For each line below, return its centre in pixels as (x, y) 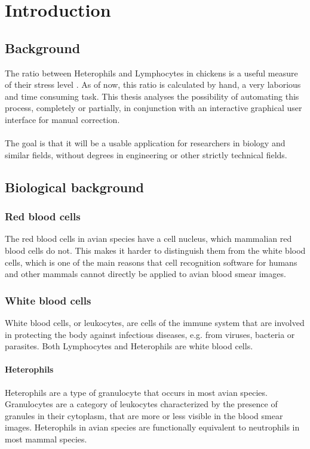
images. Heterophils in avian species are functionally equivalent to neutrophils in (152, 427)
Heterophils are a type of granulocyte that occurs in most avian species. (136, 392)
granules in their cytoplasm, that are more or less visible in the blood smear (144, 415)
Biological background (75, 187)
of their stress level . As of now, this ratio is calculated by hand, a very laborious (153, 84)
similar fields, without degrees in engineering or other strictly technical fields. (146, 154)
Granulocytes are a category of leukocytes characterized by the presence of (141, 404)
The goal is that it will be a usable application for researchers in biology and (145, 143)
